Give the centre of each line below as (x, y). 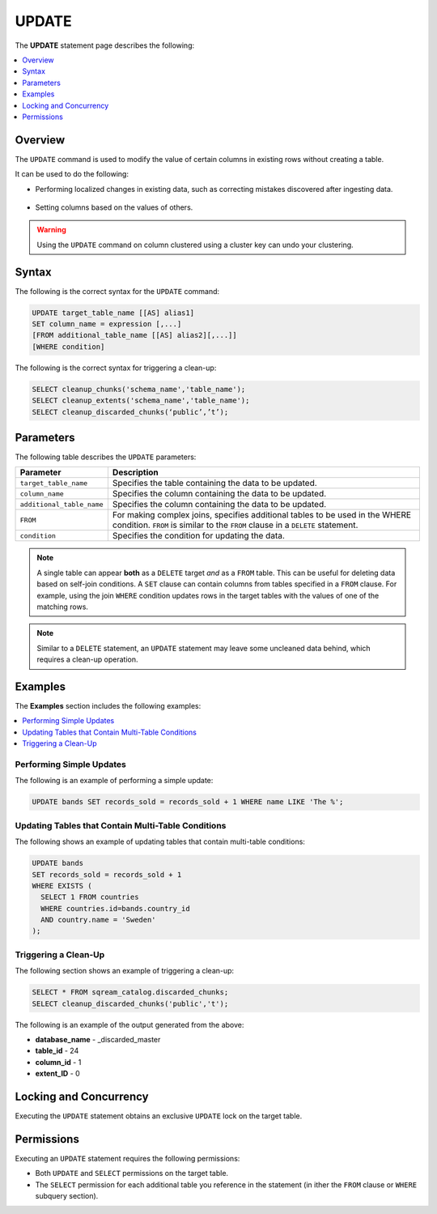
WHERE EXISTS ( (62, 886)
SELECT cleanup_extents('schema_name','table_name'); (141, 400)
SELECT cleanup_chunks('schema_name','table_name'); (139, 389)
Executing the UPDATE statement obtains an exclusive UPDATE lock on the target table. (159, 1116)
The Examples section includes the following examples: (108, 706)
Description (136, 472)
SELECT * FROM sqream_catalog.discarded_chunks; (130, 992)
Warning (51, 230)
